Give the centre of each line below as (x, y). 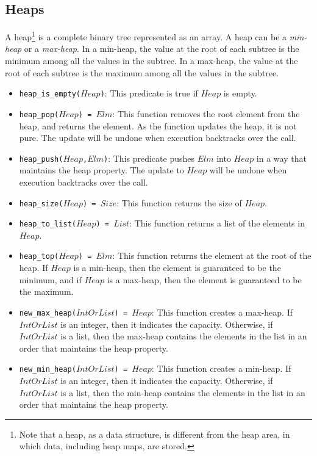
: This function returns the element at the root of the (212, 255)
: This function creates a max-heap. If (222, 312)
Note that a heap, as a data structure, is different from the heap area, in (155, 434)
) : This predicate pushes (149, 158)
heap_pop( (39, 114)
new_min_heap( (48, 370)
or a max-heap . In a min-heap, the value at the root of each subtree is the (162, 49)
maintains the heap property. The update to (102, 170)
